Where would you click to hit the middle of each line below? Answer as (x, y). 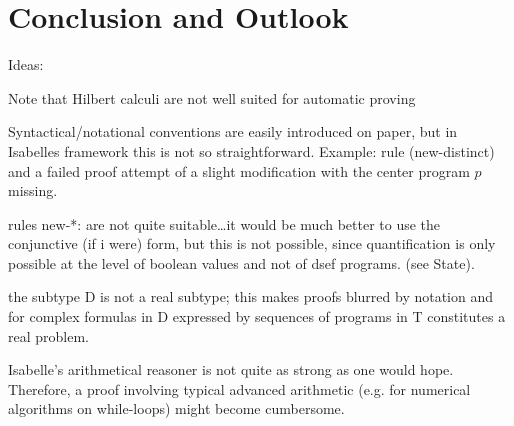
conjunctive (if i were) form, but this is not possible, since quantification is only (252, 243)
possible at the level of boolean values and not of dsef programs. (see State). (241, 262)
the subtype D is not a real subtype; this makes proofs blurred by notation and (251, 296)
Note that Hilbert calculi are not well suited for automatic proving (212, 97)
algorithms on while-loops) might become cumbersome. (176, 408)
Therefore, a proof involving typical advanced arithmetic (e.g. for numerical (239, 388)
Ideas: (26, 64)
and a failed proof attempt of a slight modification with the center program (239, 170)
